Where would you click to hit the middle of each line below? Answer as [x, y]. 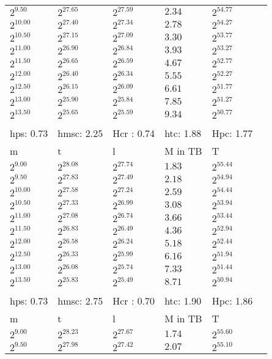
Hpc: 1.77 [232, 133]
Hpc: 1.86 [232, 301]
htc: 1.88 [183, 133]
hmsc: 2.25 [80, 133]
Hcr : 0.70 [134, 301]
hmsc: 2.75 [80, 301]
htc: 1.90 [183, 301]
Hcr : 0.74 [134, 133]
